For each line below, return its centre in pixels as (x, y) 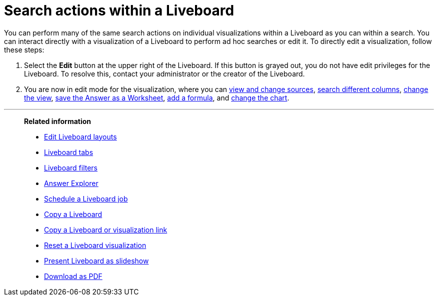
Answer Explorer (71, 183)
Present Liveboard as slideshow (96, 260)
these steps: (24, 49)
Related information (58, 121)
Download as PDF (73, 276)
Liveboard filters (71, 167)
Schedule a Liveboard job (86, 198)
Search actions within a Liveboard (119, 10)
